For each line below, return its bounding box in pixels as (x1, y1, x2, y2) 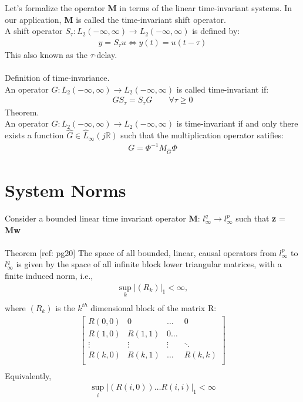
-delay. (93, 48, 117, 60)
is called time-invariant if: (176, 83, 269, 95)
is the (55, 301, 75, 314)
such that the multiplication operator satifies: (120, 129, 284, 141)
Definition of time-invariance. (5, 71, 110, 83)
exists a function (5, 129, 64, 141)
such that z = (235, 212, 285, 224)
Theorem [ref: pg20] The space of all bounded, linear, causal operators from (5, 246, 277, 258)
